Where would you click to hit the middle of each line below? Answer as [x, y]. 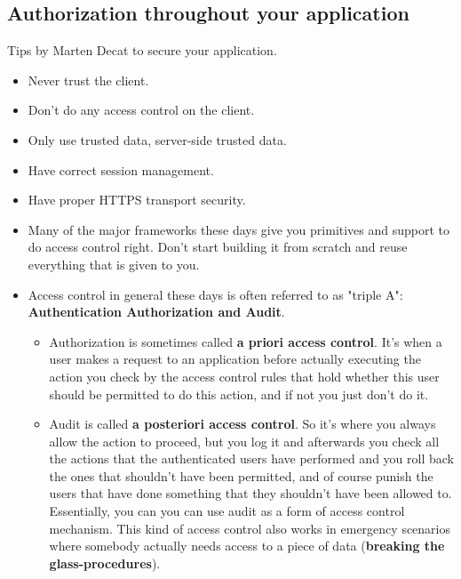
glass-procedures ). [105, 563]
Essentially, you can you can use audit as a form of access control [227, 511]
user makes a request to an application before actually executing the [235, 359]
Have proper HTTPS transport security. [137, 200]
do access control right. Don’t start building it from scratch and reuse [218, 247]
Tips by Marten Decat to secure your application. [142, 50]
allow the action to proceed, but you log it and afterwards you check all [244, 441]
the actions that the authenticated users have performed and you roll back [251, 458]
